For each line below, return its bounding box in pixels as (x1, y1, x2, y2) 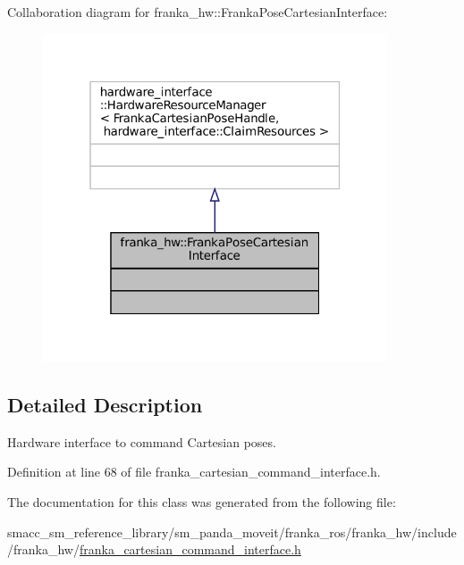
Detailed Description (7, 391, 203, 418)
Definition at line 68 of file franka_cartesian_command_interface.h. (7, 462, 381, 481)
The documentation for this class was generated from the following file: (7, 493, 396, 511)
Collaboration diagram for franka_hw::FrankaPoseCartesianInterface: (7, 3, 388, 21)
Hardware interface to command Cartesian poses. (7, 432, 276, 451)
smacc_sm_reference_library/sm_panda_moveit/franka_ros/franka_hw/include (7, 522, 457, 541)
